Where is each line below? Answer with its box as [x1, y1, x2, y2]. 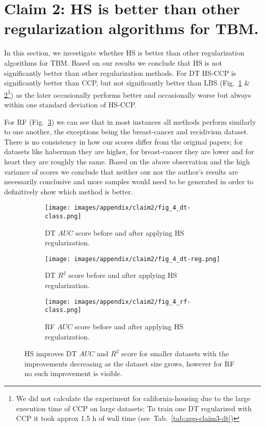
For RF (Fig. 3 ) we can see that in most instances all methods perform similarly [4, 116, 256, 127]
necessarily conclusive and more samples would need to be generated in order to [4, 176, 254, 187]
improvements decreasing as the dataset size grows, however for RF [24, 358, 235, 368]
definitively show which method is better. [4, 186, 133, 196]
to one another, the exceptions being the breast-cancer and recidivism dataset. [4, 126, 249, 137]
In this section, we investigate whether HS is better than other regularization [4, 47, 245, 58]
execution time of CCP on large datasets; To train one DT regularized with [16, 403, 252, 413]
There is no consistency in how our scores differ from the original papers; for [4, 136, 243, 147]
